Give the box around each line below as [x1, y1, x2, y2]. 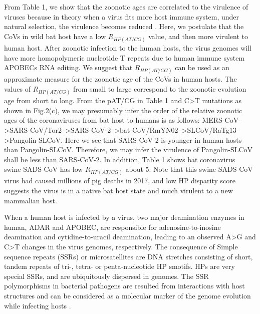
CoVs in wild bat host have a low [4, 31, 106, 41]
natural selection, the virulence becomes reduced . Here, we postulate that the [4, 21, 244, 32]
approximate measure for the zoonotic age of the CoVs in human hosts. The [4, 74, 237, 84]
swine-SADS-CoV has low [4, 164, 83, 174]
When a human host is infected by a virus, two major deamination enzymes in [4, 212, 244, 222]
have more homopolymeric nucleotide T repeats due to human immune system [4, 52, 245, 63]
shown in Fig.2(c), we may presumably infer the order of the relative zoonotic [4, 105, 242, 115]
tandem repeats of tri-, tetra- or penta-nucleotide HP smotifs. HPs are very [4, 261, 235, 271]
